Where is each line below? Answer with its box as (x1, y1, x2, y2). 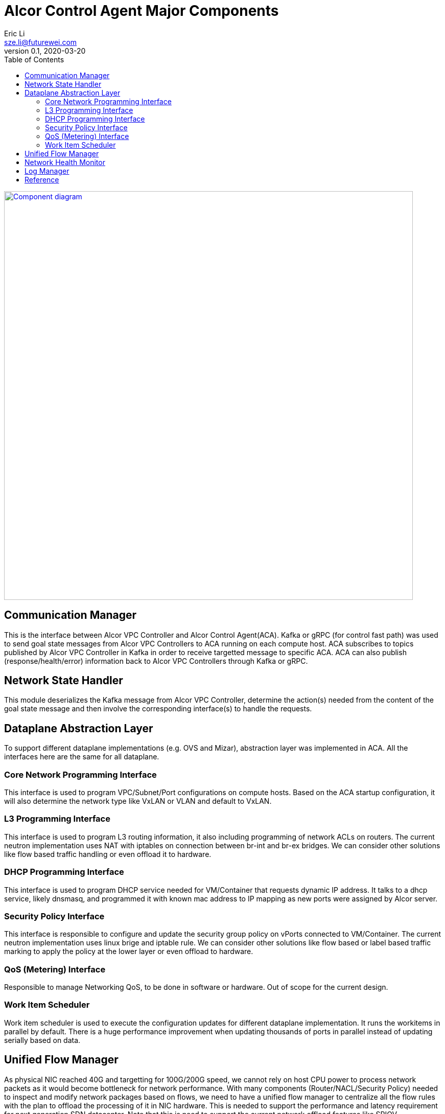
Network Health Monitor (25, 157, 105, 167)
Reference (25, 175, 59, 184)
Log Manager (25, 166, 69, 175)
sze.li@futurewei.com (4, 37, 77, 47)
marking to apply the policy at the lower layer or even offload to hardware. (4, 947, 253, 956)
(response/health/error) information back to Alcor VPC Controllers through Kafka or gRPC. (4, 656, 308, 665)
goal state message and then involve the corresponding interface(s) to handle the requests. (4, 704, 312, 713)
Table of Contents (4, 55, 64, 64)
